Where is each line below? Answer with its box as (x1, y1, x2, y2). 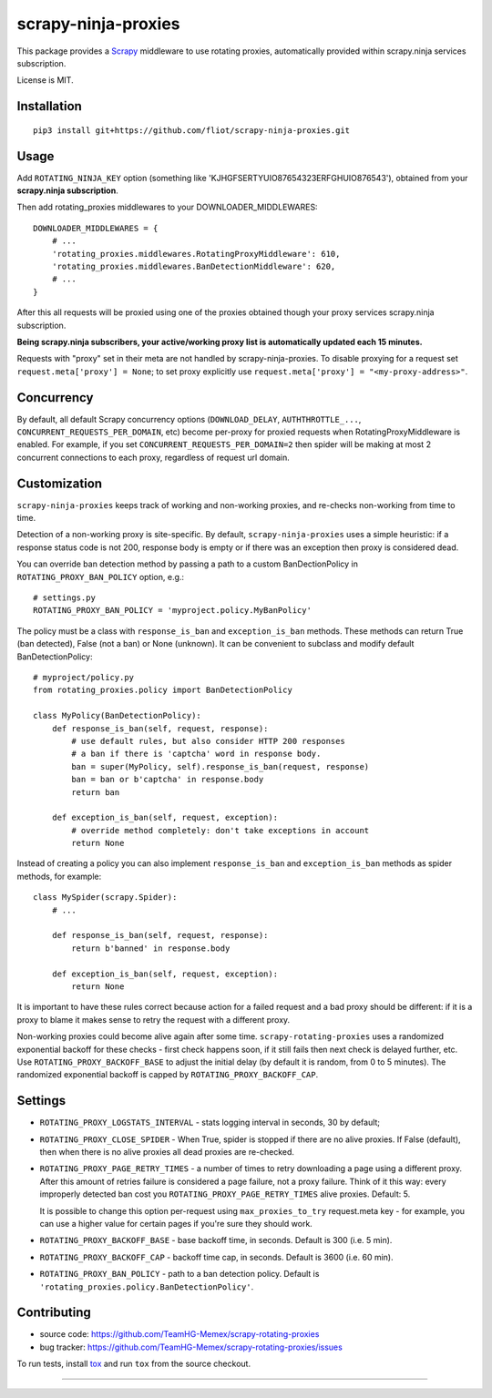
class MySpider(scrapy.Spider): (33, 893, 178, 903)
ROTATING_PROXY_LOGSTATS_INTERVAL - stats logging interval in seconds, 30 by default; (39, 1117, 381, 1128)
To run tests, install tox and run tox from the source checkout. (16, 1358, 251, 1370)
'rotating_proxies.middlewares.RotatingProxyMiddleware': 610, (51, 249, 341, 259)
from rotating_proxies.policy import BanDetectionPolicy (33, 685, 293, 696)
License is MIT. (16, 75, 74, 86)
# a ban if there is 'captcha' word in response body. (71, 749, 322, 760)
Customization (16, 475, 103, 491)
